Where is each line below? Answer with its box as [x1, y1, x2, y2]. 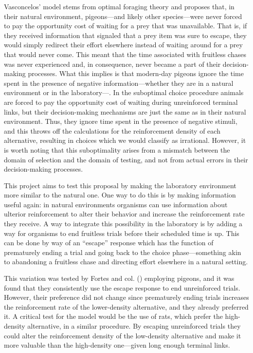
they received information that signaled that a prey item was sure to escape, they [4, 30, 247, 40]
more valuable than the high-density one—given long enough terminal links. [4, 340, 230, 350]
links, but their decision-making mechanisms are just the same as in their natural [4, 106, 246, 117]
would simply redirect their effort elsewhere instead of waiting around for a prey [4, 39, 243, 50]
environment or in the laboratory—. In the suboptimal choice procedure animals [4, 87, 244, 98]
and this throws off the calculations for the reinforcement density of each [4, 125, 220, 136]
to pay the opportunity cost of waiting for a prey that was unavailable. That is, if [4, 20, 247, 31]
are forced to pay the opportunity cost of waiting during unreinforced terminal [4, 97, 238, 107]
